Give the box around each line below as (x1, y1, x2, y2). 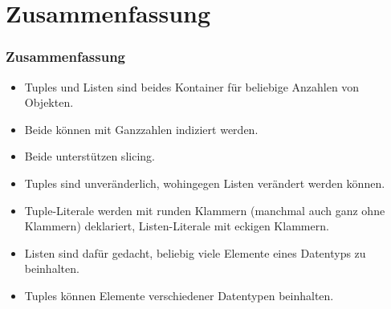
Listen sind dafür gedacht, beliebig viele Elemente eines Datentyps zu (24, 244, 366, 261)
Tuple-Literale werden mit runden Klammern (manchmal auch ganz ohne (24, 201, 385, 218)
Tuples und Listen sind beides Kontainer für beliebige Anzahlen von (24, 78, 360, 95)
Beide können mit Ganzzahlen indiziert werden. (24, 120, 259, 137)
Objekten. (24, 94, 74, 111)
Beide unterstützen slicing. (24, 148, 155, 165)
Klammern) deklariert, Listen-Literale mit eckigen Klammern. (24, 218, 329, 234)
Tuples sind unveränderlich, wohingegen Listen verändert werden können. (24, 174, 385, 191)
